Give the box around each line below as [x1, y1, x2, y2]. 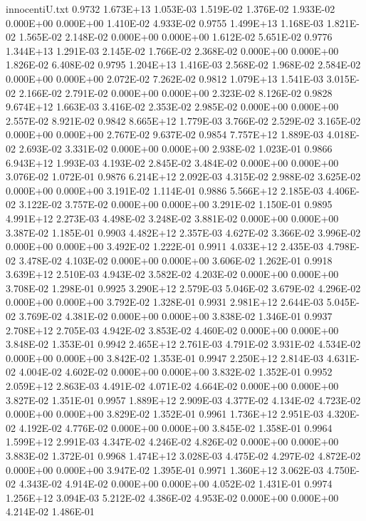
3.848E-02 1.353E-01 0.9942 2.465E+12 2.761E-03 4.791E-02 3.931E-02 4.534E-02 [6, 336, 361, 351]
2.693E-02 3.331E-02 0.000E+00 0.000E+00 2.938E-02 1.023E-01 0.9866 [19, 140, 333, 155]
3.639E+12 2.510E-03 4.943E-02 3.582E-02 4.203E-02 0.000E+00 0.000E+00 [6, 267, 339, 282]
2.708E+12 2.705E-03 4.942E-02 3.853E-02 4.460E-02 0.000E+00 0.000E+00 [6, 322, 339, 337]
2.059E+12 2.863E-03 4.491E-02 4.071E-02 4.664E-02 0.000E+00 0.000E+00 [6, 378, 339, 393]
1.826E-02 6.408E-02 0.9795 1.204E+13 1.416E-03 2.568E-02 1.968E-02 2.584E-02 [6, 57, 361, 72]
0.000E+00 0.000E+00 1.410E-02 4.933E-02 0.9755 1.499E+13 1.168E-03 [6, 15, 324, 30]
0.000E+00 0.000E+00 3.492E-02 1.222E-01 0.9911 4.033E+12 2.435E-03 [6, 239, 324, 254]
